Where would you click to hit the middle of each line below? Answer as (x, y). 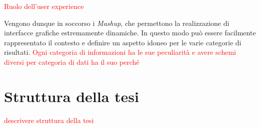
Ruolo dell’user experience (44, 6)
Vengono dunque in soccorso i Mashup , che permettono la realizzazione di (117, 23)
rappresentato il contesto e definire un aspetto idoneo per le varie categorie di (123, 42)
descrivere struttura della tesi (49, 120)
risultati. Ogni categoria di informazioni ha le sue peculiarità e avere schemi (120, 52)
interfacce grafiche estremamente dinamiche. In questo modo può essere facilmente (130, 33)
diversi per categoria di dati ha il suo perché (72, 62)
